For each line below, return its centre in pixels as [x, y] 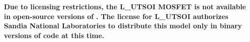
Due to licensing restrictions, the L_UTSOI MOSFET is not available [125, 6]
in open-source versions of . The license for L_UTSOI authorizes [116, 16]
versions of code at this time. [54, 35]
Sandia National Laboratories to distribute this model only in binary [123, 26]
